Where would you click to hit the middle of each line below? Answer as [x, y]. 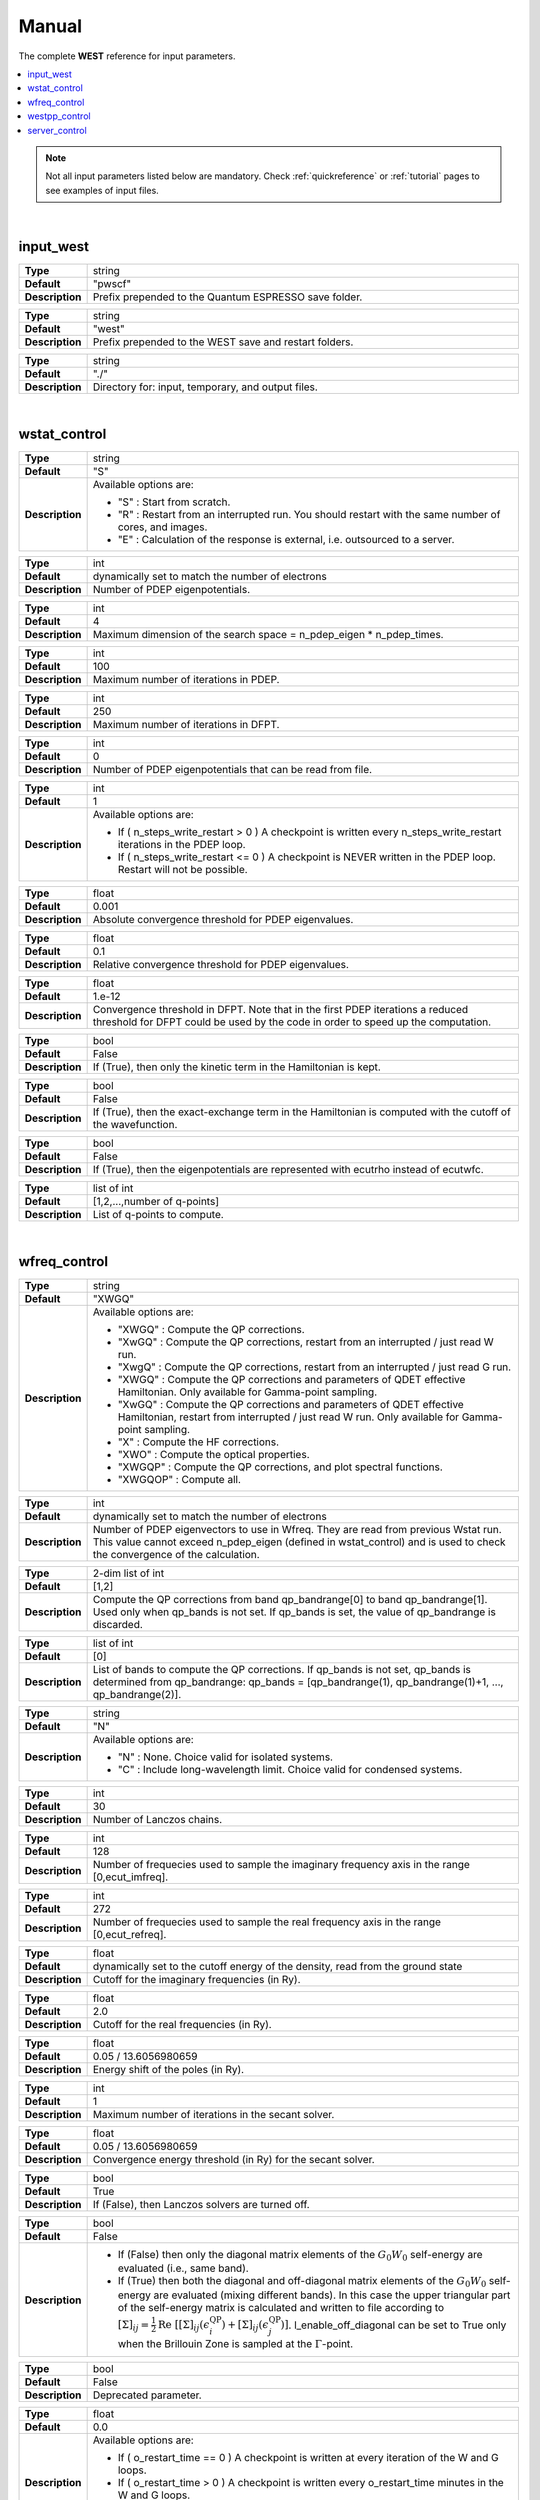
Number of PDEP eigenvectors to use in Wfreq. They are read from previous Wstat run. [297, 1529]
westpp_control [59, 116]
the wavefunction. [135, 1124]
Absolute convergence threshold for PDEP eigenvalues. [223, 919]
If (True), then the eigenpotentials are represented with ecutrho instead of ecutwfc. [288, 1169]
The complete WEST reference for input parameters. [127, 56]
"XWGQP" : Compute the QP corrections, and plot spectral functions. [280, 1467]
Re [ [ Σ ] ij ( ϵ [184, 2326]
